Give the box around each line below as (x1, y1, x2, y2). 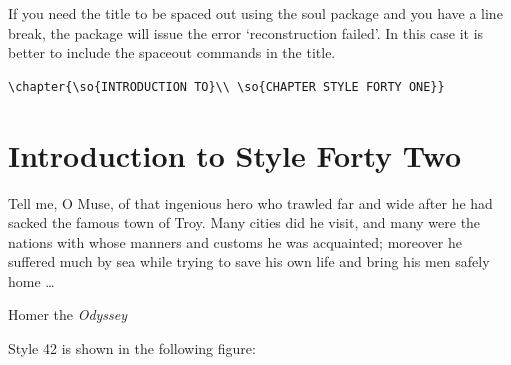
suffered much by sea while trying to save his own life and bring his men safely (8, 251, 490, 272)
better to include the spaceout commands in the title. (8, 42, 336, 63)
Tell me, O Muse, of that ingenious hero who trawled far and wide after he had (8, 192, 493, 213)
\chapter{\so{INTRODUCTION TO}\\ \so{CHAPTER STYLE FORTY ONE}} (8, 79, 445, 94)
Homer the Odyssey (8, 304, 128, 325)
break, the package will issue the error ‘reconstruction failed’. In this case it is (8, 22, 484, 43)
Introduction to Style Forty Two (8, 134, 461, 175)
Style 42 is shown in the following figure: (8, 338, 256, 359)
